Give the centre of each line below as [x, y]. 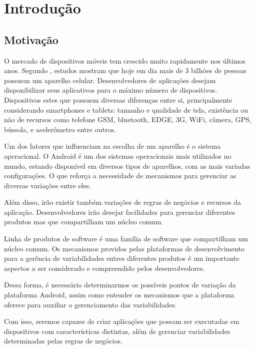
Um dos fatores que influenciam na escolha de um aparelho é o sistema [112, 146]
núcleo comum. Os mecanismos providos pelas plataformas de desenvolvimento [124, 248]
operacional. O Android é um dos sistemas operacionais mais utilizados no [118, 155]
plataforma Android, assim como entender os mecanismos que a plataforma [119, 295]
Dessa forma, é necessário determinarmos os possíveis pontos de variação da [120, 285]
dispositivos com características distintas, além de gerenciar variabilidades [117, 331]
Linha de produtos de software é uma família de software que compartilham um [126, 239]
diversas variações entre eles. [48, 185]
